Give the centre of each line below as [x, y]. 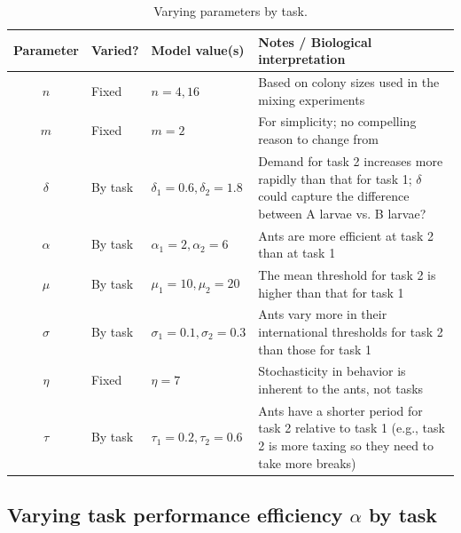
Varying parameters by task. [230, 11]
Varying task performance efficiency [175, 515]
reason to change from [318, 139]
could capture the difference [334, 196]
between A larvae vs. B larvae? [342, 213]
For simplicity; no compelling [337, 121]
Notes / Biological [315, 41]
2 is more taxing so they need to [346, 445]
